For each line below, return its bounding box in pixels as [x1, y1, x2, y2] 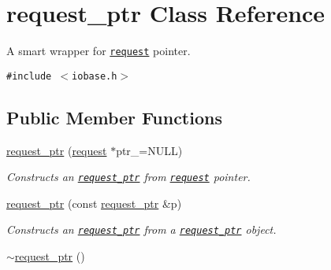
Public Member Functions [6, 105, 222, 129]
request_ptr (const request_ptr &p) [6, 194, 182, 211]
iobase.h [72, 70, 117, 82]
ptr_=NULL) [116, 142, 183, 158]
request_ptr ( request [6, 142, 107, 158]
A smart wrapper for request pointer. [6, 43, 191, 59]
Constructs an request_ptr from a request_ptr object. [6, 221, 277, 238]
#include [6, 70, 52, 82]
